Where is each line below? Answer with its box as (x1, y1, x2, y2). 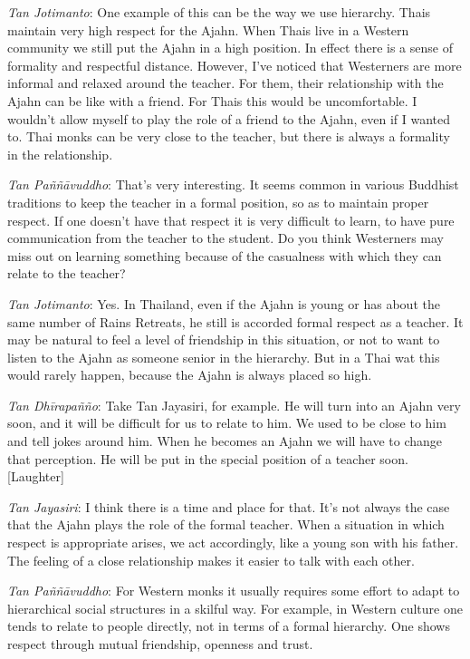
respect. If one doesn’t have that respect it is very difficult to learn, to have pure (7, 210, 455, 229)
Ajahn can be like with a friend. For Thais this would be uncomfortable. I (7, 91, 417, 110)
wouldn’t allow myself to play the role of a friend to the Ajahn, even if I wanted (7, 109, 450, 128)
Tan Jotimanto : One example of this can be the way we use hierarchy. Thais (7, 3, 431, 21)
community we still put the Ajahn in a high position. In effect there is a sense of (7, 38, 453, 57)
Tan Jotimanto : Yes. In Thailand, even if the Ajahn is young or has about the (7, 294, 440, 313)
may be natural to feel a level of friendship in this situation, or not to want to (7, 330, 440, 349)
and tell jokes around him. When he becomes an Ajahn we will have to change (7, 431, 443, 451)
